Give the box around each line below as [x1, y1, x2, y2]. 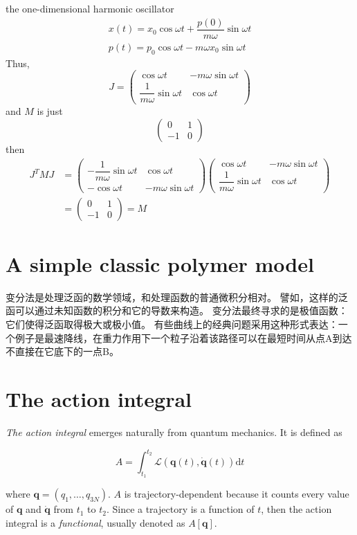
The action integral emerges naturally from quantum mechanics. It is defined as [6, 424, 342, 439]
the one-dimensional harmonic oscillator [6, 1, 174, 15]
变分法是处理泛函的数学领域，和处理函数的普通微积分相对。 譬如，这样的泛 [6, 289, 348, 304]
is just [37, 104, 63, 118]
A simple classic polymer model [6, 249, 314, 278]
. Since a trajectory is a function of [106, 502, 255, 516]
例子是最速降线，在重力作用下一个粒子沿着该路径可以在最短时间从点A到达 [15, 330, 352, 345]
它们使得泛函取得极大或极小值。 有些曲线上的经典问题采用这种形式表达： [6, 317, 338, 332]
